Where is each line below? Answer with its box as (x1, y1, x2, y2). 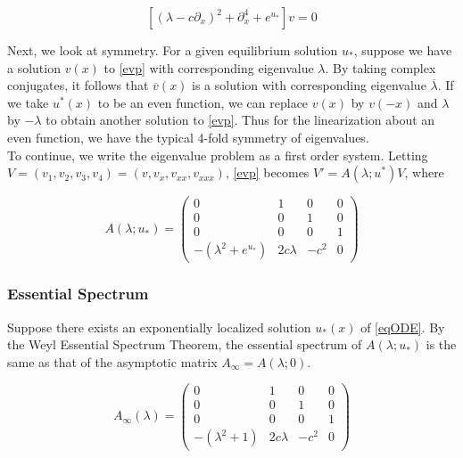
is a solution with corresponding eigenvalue (192, 76, 426, 94)
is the (426, 335, 457, 354)
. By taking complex (325, 58, 436, 77)
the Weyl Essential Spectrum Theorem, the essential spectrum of (7, 335, 362, 354)
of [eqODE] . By (360, 317, 445, 336)
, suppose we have (353, 41, 452, 59)
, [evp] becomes (225, 163, 310, 182)
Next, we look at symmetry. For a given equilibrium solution (7, 41, 338, 59)
